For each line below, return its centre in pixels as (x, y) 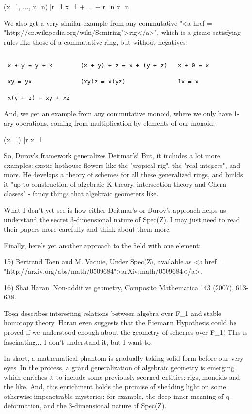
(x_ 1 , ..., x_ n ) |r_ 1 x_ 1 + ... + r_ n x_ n (67, 6)
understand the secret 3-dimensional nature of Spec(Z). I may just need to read (122, 219)
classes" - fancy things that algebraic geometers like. (81, 193)
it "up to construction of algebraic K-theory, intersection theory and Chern (115, 184)
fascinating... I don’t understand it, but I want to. (78, 341)
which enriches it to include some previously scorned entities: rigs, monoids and (122, 377)
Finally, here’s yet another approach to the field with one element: (102, 245)
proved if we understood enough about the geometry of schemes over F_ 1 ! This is (126, 332)
